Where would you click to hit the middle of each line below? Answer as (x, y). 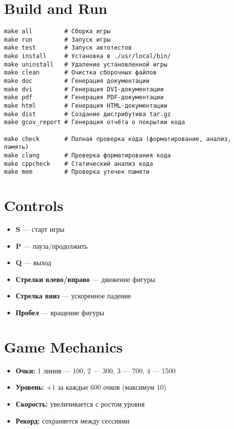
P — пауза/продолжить (52, 246)
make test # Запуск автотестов (68, 48)
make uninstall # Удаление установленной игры (86, 64)
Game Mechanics (63, 346)
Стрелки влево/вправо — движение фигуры (85, 279)
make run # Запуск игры (57, 39)
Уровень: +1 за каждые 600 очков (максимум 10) (91, 387)
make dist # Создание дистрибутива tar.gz (88, 114)
